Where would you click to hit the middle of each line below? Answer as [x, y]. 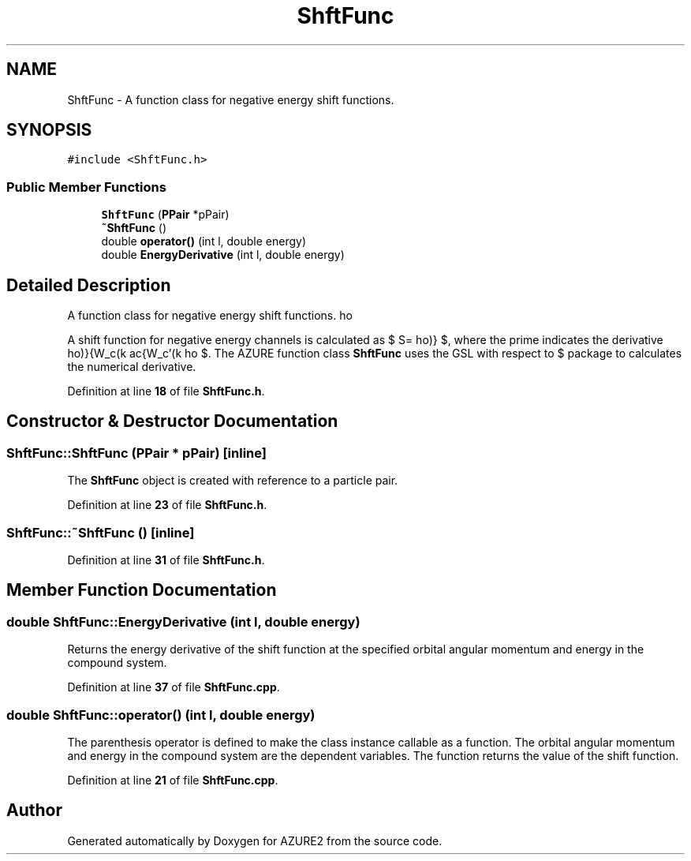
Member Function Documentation [142, 590]
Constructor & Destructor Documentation [172, 421]
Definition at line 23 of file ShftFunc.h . [167, 505]
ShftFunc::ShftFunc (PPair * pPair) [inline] [136, 453]
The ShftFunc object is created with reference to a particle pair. [233, 481]
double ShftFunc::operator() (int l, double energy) [161, 715]
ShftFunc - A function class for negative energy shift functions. [231, 99]
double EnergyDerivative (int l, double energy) [223, 255]
